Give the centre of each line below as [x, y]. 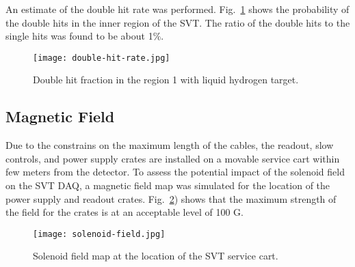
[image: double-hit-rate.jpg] [102, 58]
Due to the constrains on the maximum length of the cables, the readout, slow [170, 145]
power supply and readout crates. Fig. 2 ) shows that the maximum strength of [171, 198]
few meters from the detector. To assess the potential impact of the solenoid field [175, 172]
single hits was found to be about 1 [79, 36]
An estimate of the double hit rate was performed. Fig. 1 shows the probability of [177, 9]
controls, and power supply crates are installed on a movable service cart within [173, 158]
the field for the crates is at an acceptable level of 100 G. [124, 212]
